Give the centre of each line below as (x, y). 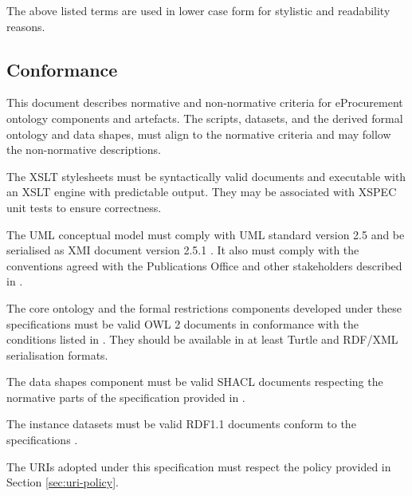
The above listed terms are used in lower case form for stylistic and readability (198, 10)
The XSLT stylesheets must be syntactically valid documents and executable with (206, 176)
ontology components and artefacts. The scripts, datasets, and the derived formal (205, 118)
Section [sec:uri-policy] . (63, 482)
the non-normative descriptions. (84, 150)
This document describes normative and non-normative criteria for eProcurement (205, 102)
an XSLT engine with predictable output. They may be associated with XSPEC (202, 192)
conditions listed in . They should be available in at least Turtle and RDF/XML (202, 339)
